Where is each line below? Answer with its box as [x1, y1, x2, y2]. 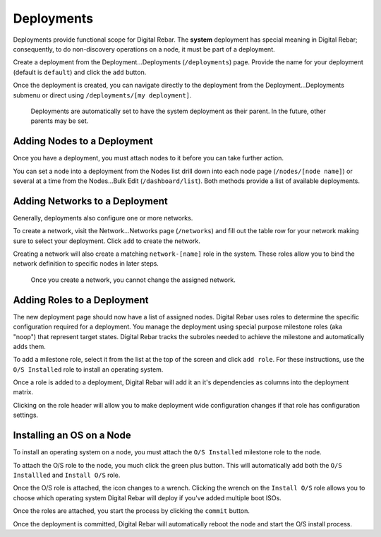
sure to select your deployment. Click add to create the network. [13, 237, 200, 245]
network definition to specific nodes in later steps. [13, 259, 159, 268]
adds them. [13, 342, 46, 350]
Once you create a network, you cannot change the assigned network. [30, 276, 236, 284]
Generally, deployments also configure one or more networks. [13, 213, 193, 222]
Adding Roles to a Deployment [13, 294, 149, 306]
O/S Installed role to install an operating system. [13, 365, 164, 374]
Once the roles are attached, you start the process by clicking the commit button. [13, 507, 250, 515]
